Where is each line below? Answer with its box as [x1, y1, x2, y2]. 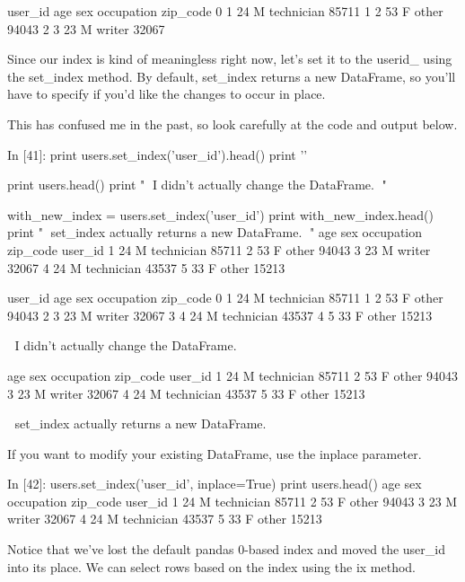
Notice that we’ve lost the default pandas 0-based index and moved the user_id [7, 540, 445, 559]
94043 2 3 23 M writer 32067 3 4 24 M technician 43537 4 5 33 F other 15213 [7, 305, 433, 324]
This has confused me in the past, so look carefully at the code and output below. [7, 114, 458, 133]
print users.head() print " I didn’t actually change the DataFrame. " [7, 175, 387, 194]
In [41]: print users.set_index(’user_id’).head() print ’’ [7, 145, 308, 163]
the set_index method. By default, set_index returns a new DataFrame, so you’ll [7, 66, 456, 85]
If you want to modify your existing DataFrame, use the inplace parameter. [7, 444, 422, 463]
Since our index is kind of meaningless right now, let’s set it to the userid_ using [7, 49, 452, 68]
